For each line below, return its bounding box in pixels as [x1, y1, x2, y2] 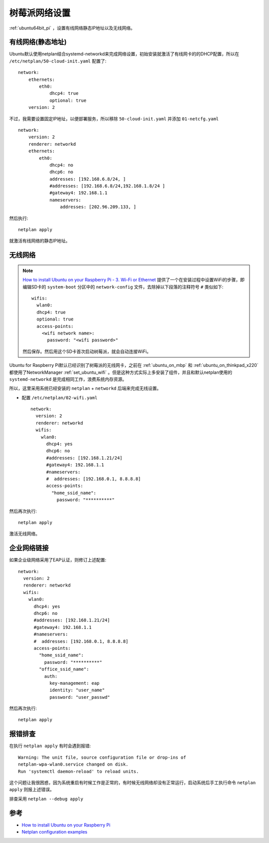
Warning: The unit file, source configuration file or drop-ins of [18, 754, 186, 760]
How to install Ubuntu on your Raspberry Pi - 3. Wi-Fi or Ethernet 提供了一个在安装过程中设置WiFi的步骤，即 [22, 277, 245, 283]
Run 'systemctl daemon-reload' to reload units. [18, 769, 139, 774]
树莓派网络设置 [9, 7, 71, 18]
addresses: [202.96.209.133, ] [60, 204, 136, 210]
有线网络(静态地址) [9, 38, 67, 46]
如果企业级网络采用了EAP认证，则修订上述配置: [9, 557, 107, 563]
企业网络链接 [9, 544, 49, 553]
